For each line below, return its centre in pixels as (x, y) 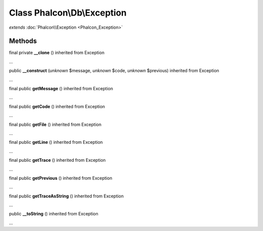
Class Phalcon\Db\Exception (68, 13)
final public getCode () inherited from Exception (57, 106)
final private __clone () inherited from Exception (57, 53)
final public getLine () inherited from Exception (56, 142)
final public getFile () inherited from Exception (55, 124)
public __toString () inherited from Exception (54, 214)
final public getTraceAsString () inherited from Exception (66, 196)
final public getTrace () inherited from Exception (57, 160)
